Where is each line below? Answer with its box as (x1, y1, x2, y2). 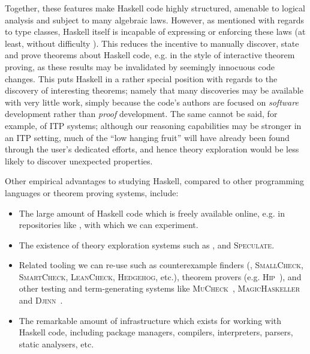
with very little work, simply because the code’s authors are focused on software (5, 95, 299, 108)
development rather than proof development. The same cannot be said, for (5, 107, 278, 120)
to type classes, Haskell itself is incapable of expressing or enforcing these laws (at (5, 25, 306, 38)
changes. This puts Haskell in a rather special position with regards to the (5, 72, 278, 85)
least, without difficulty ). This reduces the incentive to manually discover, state (5, 37, 299, 49)
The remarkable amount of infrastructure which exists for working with (19, 314, 282, 326)
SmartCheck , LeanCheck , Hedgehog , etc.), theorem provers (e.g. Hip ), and (19, 270, 302, 283)
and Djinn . (19, 294, 63, 307)
